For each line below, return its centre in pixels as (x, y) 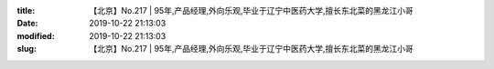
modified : (36, 35)
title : (26, 10)
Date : (27, 24)
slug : (27, 49)
